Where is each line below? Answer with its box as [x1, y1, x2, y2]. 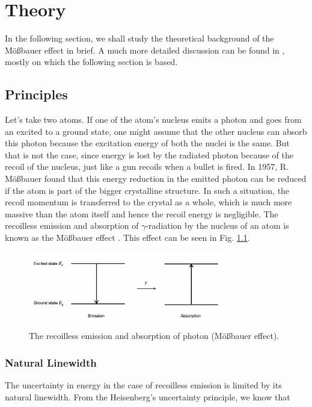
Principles [5, 85, 68, 104]
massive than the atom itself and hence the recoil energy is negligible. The [5, 207, 278, 220]
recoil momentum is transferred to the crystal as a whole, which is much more [5, 196, 292, 208]
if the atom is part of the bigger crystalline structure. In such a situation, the [5, 184, 290, 196]
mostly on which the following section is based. [5, 55, 178, 68]
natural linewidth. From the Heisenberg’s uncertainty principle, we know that [5, 390, 290, 403]
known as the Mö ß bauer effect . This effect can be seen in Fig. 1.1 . [5, 231, 250, 244]
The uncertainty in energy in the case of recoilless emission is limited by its [5, 379, 282, 391]
